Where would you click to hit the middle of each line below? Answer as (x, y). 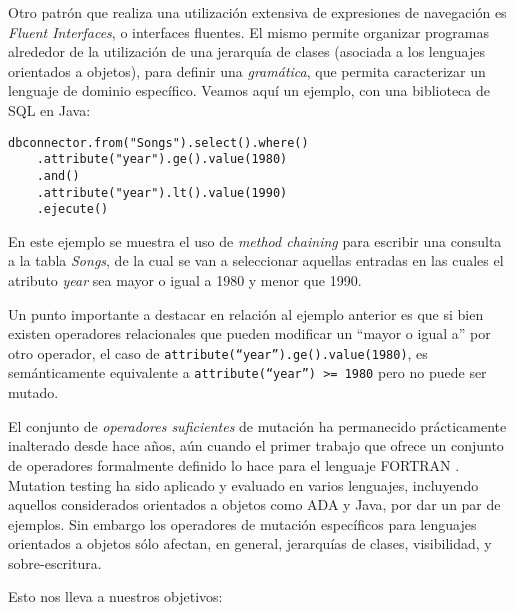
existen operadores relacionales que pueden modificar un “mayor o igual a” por (249, 333)
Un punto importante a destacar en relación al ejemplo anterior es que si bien (246, 313)
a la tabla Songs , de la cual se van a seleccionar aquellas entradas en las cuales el (256, 260)
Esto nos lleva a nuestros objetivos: (115, 596)
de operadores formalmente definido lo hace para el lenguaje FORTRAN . (234, 464)
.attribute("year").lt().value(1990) (162, 192)
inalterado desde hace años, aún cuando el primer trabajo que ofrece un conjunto (256, 445)
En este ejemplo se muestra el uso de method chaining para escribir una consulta (255, 240)
